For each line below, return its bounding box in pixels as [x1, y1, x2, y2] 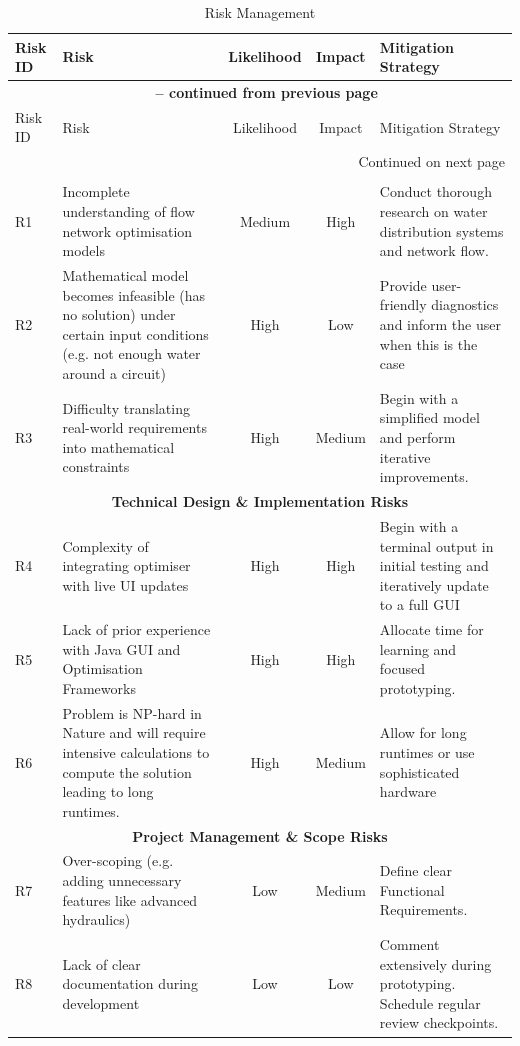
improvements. [379, 466, 469, 487]
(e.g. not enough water [62, 343, 201, 364]
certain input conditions [62, 323, 209, 344]
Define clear [379, 860, 453, 881]
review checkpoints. [379, 1012, 499, 1033]
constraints [62, 456, 130, 477]
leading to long [62, 781, 154, 802]
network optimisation [62, 220, 193, 241]
